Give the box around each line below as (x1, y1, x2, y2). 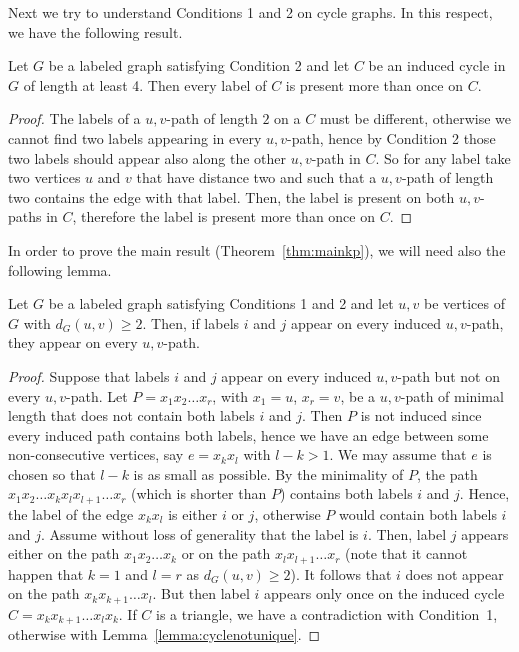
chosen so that (8, 463, 96, 484)
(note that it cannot (345, 543, 468, 564)
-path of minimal (400, 385, 504, 406)
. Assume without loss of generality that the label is (41, 523, 359, 544)
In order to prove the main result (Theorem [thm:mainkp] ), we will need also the (8, 239, 506, 260)
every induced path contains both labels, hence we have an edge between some (8, 424, 489, 445)
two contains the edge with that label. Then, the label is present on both (8, 186, 455, 207)
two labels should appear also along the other (8, 147, 286, 168)
